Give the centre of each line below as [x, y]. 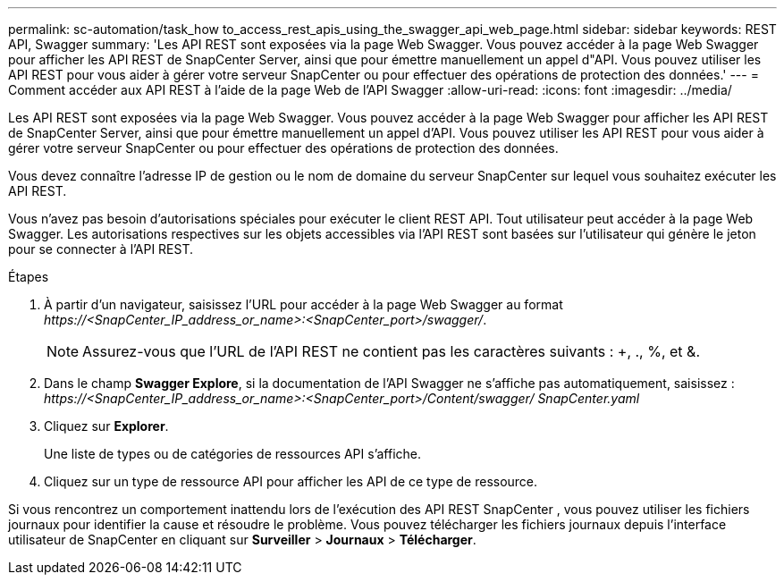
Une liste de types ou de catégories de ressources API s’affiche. [233, 454]
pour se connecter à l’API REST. [101, 249]
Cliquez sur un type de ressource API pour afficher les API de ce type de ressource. [291, 481]
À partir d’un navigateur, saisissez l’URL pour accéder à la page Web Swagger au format [303, 304]
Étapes [29, 277]
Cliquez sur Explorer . [106, 426]
